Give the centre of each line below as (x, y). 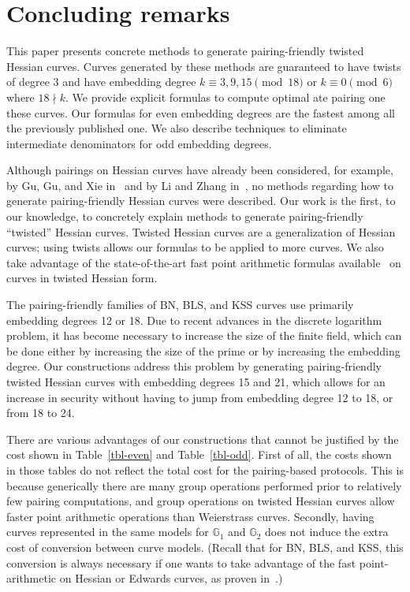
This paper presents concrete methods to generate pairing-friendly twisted (185, 51)
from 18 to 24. (41, 413)
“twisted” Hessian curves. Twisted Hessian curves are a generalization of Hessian (201, 231)
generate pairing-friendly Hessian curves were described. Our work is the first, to (201, 201)
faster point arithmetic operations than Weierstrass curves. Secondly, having (190, 516)
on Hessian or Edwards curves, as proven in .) (171, 578)
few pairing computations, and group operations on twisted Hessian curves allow (201, 501)
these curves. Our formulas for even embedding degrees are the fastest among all (201, 112)
